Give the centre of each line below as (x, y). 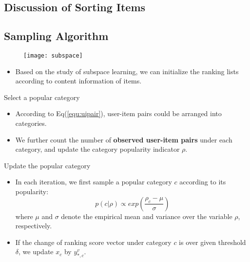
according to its (203, 182)
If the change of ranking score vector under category (93, 242)
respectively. (34, 226)
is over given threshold (212, 242)
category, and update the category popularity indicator (97, 149)
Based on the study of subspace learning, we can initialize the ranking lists (127, 71)
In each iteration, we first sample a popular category (94, 182)
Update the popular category (47, 165)
